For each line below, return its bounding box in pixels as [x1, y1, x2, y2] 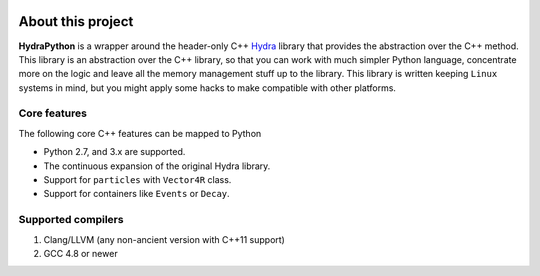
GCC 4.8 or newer [43, 247, 119, 259]
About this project [18, 13, 134, 30]
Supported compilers [18, 213, 124, 227]
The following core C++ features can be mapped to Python [18, 127, 262, 139]
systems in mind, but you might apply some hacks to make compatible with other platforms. [18, 81, 397, 94]
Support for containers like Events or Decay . [43, 188, 230, 200]
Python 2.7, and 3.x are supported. [43, 146, 186, 158]
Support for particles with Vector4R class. [43, 174, 232, 185]
